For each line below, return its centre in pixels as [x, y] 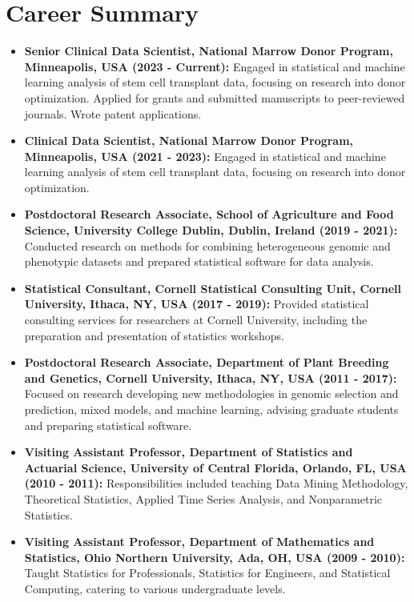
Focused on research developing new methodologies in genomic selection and [211, 393]
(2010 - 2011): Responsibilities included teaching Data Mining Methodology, [216, 483]
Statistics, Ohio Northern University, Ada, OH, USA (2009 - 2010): [215, 557]
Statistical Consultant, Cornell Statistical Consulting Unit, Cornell [213, 288]
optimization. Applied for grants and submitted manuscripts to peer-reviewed [215, 97]
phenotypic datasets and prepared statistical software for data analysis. [199, 261]
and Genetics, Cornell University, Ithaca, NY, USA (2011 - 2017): [211, 377]
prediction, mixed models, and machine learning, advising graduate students [211, 409]
